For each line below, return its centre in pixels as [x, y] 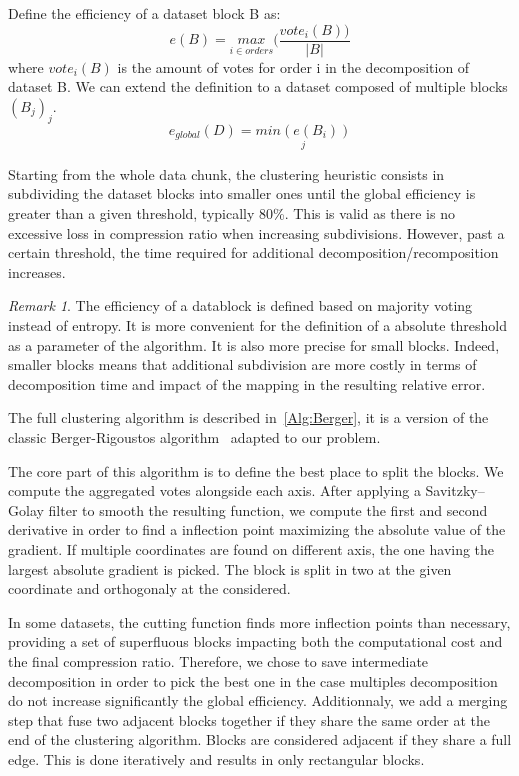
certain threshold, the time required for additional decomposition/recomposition [253, 252]
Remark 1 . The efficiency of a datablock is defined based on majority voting [240, 305]
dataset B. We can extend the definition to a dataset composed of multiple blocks [258, 86]
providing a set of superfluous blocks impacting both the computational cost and [255, 641]
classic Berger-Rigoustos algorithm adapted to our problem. [194, 436]
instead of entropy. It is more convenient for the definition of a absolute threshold [258, 325]
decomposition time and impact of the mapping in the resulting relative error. [247, 383]
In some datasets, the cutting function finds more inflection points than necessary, [259, 621]
